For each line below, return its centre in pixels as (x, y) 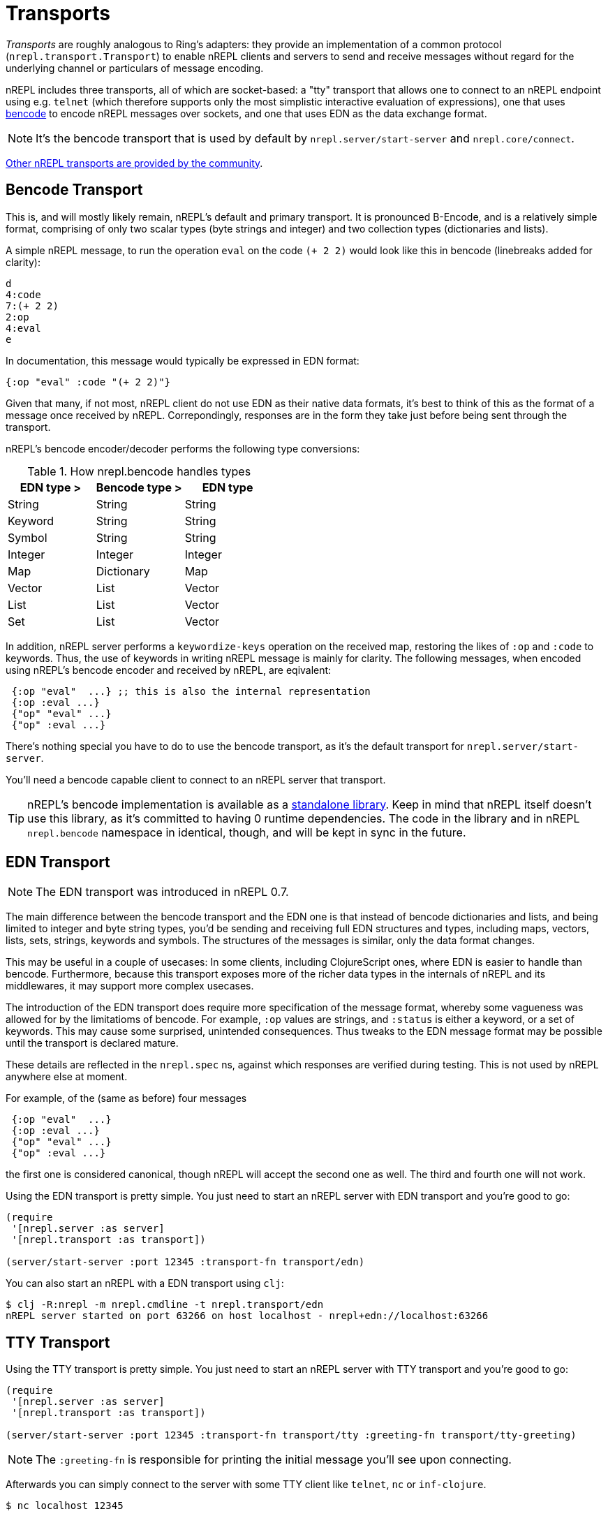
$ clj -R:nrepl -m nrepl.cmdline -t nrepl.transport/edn (165, 1305)
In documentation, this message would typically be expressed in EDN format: (183, 360)
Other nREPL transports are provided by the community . (134, 163)
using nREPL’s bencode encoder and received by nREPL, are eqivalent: (169, 670)
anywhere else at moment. (67, 1077)
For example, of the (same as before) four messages (126, 1098)
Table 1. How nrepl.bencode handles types (139, 471)
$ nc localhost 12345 (65, 1506)
